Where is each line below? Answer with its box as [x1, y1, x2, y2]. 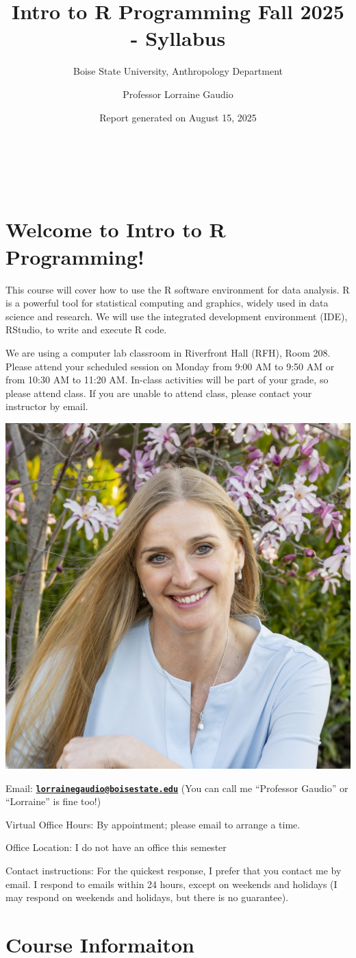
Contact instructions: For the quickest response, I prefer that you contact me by [5, 863, 342, 877]
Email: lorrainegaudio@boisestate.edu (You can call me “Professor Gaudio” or [5, 780, 348, 795]
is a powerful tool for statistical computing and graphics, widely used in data [5, 296, 329, 310]
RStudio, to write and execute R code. [5, 322, 167, 337]
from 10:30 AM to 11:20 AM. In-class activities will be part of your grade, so [5, 372, 329, 387]
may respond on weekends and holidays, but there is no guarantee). [5, 890, 289, 905]
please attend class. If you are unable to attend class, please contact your [5, 385, 312, 400]
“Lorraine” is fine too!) [5, 794, 101, 809]
